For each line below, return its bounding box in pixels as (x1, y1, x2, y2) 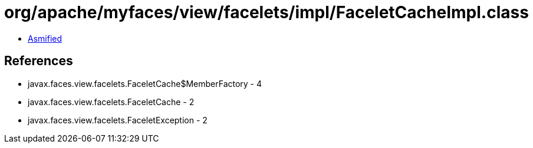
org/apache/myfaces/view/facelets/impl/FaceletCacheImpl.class (4, 2, 529, 22)
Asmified (28, 33, 62, 43)
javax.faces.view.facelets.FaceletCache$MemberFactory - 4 (28, 78, 262, 89)
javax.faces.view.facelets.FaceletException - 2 (28, 115, 208, 125)
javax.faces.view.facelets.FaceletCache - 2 (28, 96, 195, 107)
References (4, 53, 73, 69)
